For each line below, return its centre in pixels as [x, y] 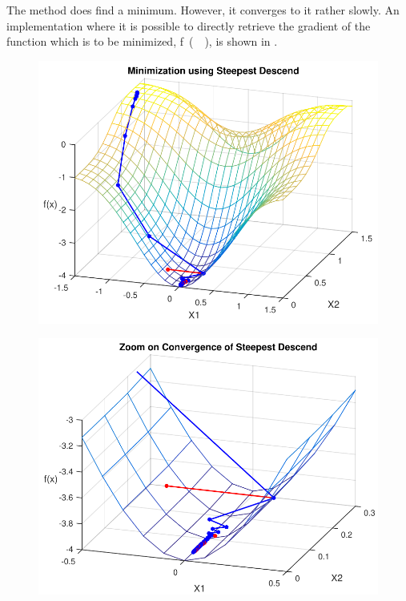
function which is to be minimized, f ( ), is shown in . [142, 41]
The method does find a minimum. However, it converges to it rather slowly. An [203, 10]
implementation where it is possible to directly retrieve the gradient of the [189, 25]
